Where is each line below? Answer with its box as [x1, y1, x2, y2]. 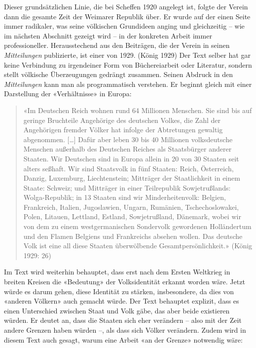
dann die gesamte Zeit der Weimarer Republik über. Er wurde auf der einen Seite [4, 11, 251, 21]
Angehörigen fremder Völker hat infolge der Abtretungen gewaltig [23, 124, 223, 135]
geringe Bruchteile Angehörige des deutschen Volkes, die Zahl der [23, 115, 220, 125]
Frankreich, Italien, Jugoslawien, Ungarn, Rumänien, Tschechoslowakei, [23, 201, 239, 212]
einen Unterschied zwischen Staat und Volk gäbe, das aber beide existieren [4, 305, 230, 315]
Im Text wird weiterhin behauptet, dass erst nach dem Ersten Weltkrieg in [4, 267, 230, 277]
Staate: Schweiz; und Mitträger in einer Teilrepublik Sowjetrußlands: [23, 182, 231, 193]
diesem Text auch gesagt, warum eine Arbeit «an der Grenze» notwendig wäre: [4, 334, 243, 345]
